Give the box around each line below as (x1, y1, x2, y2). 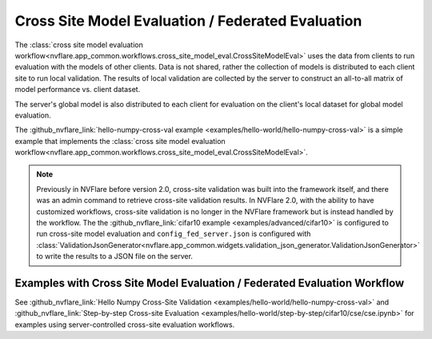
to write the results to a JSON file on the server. (36, 252, 194, 261)
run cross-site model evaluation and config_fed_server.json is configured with (36, 229, 311, 239)
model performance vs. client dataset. (14, 85, 141, 94)
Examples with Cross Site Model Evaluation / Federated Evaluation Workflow (14, 277, 405, 289)
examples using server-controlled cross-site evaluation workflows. (14, 320, 235, 329)
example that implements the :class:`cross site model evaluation (14, 136, 226, 146)
